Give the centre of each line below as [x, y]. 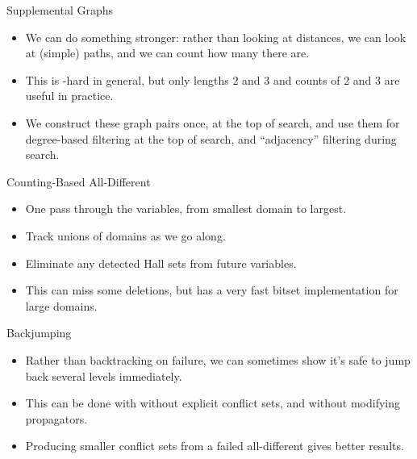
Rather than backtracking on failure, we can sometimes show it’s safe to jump [218, 359]
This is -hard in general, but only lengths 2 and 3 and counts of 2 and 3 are [213, 79]
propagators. [56, 418]
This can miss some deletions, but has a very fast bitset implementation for [212, 290]
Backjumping [39, 333]
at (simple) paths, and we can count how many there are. [167, 53]
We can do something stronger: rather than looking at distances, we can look [216, 37]
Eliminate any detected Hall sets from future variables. [161, 263]
